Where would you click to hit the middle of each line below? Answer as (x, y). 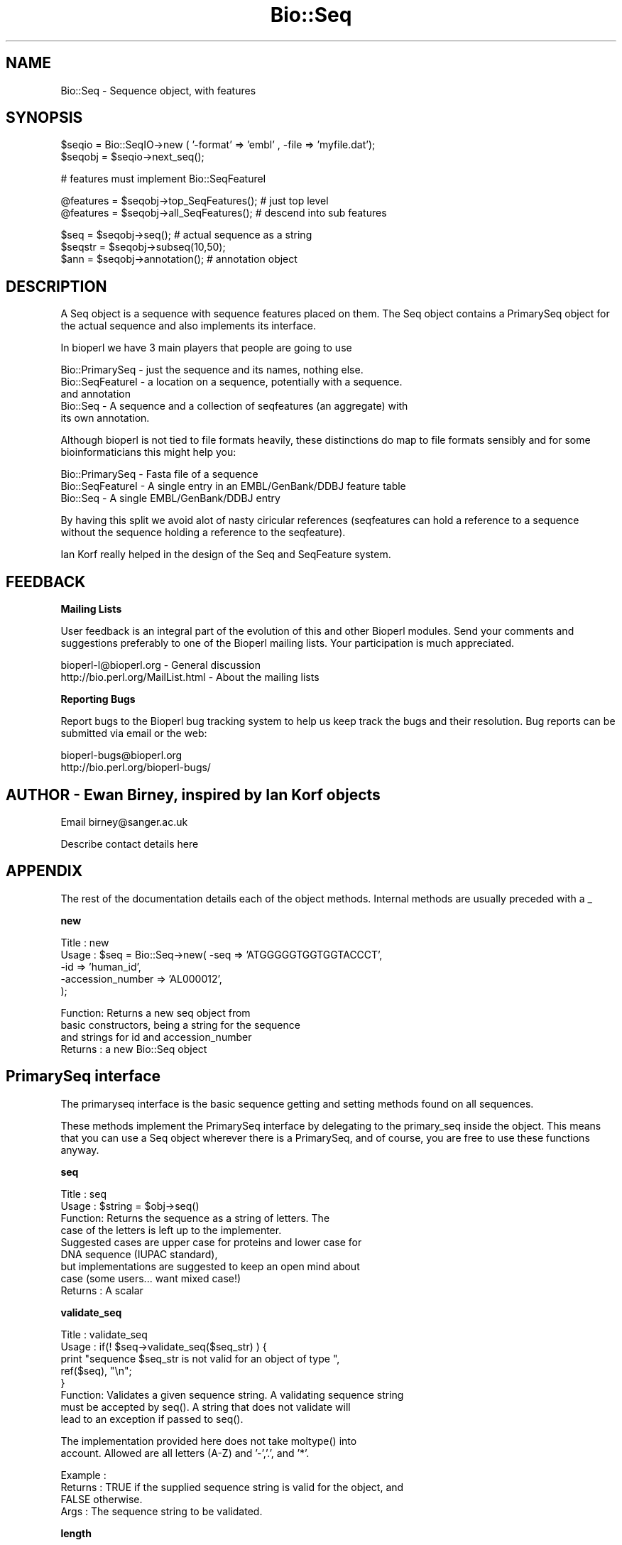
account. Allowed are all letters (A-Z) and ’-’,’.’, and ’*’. (185, 1453)
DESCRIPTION (56, 286)
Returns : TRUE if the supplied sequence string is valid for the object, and (232, 1487)
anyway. (80, 1150)
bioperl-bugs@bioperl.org (121, 755)
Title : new (85, 942)
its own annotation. (105, 418)
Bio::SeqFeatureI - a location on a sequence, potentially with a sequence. (231, 382)
